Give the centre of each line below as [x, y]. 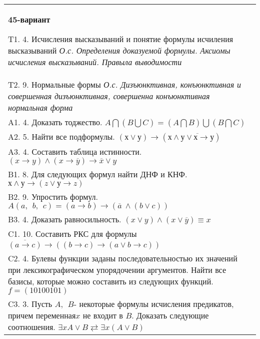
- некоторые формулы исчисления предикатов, [154, 303]
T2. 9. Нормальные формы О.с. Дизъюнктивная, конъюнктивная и [124, 84]
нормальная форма [40, 107]
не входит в [103, 315]
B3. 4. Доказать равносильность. [65, 219]
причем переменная [42, 315]
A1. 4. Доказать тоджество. [55, 122]
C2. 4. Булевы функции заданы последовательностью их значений [123, 258]
